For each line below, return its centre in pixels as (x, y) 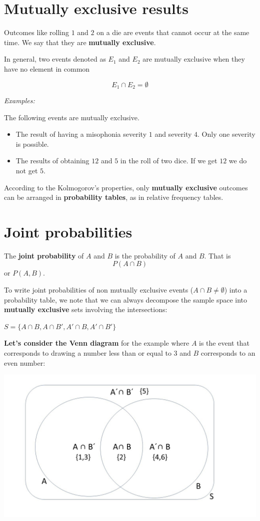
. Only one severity (226, 134)
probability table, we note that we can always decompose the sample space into (126, 299)
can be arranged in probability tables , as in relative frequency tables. (114, 197)
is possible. (32, 144)
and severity (173, 134)
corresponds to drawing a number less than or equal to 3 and (97, 352)
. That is (217, 255)
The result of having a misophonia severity (81, 134)
